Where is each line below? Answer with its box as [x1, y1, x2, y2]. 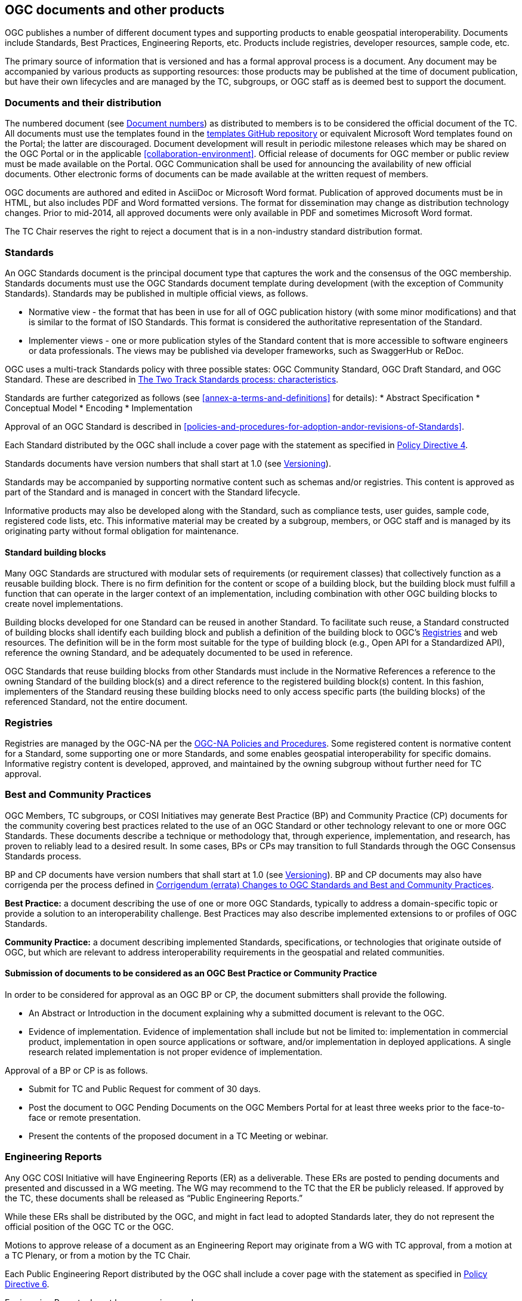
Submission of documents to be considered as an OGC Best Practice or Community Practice [5, 968, 377, 979]
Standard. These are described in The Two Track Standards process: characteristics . [5, 374, 339, 384]
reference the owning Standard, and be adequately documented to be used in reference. [5, 648, 353, 658]
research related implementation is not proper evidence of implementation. [29, 1046, 323, 1057]
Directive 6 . [5, 1278, 50, 1289]
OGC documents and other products [5, 2, 225, 17]
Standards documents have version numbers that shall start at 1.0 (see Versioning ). [5, 458, 331, 468]
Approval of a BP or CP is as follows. [5, 1065, 148, 1075]
